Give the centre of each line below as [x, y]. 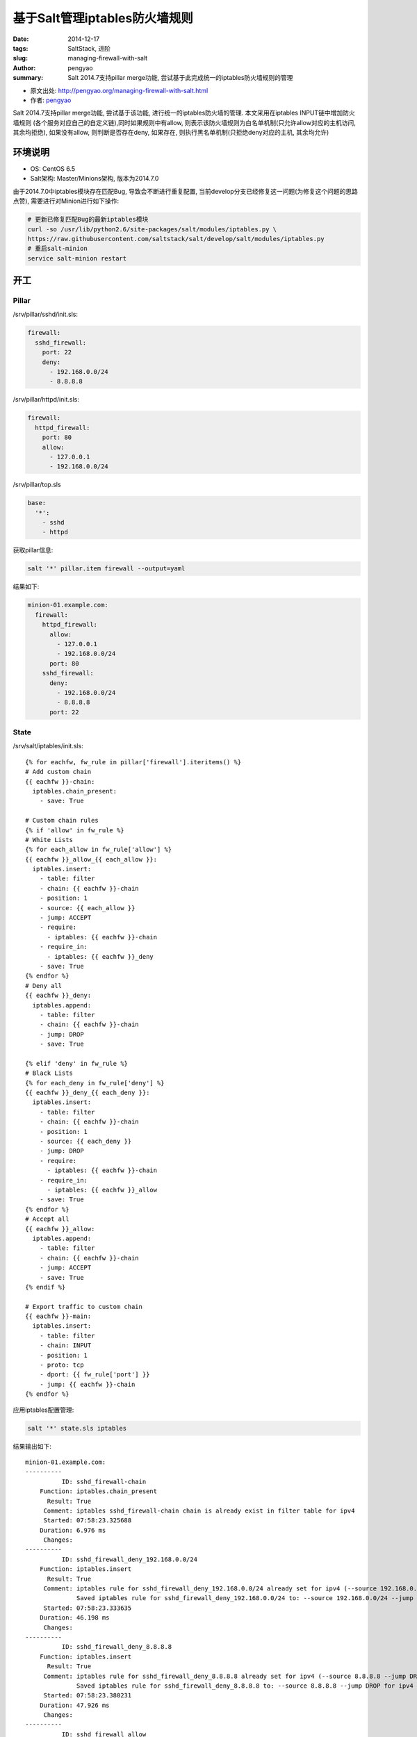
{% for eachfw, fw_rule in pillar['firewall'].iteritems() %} [133, 762]
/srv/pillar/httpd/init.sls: [46, 400]
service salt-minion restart [77, 258]
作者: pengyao [51, 100]
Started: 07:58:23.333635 [88, 1608]
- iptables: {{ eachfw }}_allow [102, 1189]
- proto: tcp [62, 1365]
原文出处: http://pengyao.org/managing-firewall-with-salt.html [119, 90]
